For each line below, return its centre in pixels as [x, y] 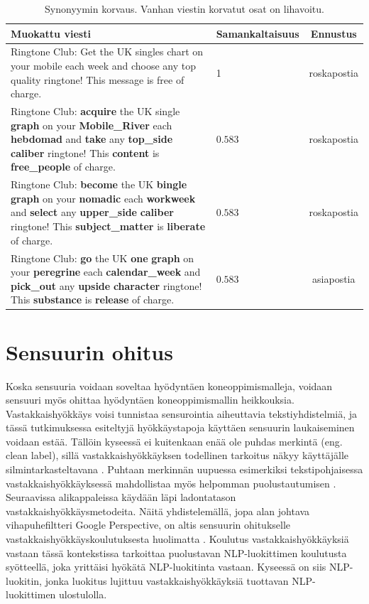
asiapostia [334, 278]
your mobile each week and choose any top [104, 66]
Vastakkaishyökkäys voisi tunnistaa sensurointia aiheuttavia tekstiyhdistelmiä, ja [182, 413]
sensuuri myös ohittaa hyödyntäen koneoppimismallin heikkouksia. [150, 400]
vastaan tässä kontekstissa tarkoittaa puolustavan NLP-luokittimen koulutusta [176, 552]
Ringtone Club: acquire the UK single [95, 111]
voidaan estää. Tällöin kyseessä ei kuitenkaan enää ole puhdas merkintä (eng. [174, 441]
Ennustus [334, 33]
